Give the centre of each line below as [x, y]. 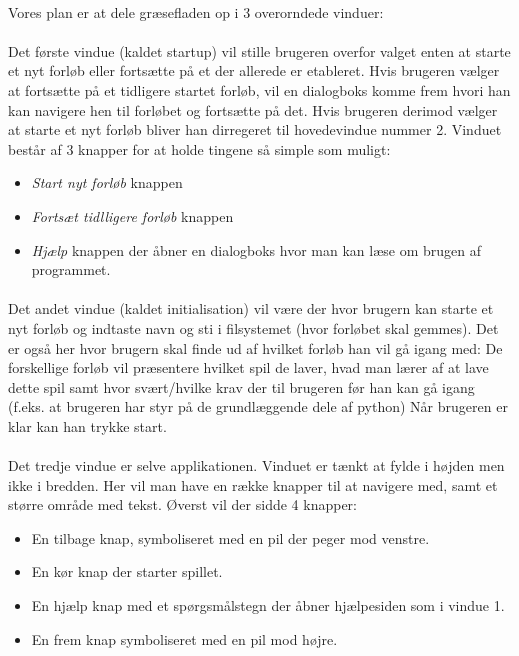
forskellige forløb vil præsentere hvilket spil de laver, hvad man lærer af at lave [248, 367]
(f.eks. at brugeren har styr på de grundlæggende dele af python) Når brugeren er [258, 406]
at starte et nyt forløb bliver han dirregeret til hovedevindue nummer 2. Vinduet [255, 129]
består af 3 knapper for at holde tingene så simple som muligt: [199, 148]
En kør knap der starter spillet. [127, 571]
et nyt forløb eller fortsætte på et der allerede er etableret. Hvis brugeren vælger [254, 70]
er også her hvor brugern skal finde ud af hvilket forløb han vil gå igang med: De [255, 347]
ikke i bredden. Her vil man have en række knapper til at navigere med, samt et [253, 484]
